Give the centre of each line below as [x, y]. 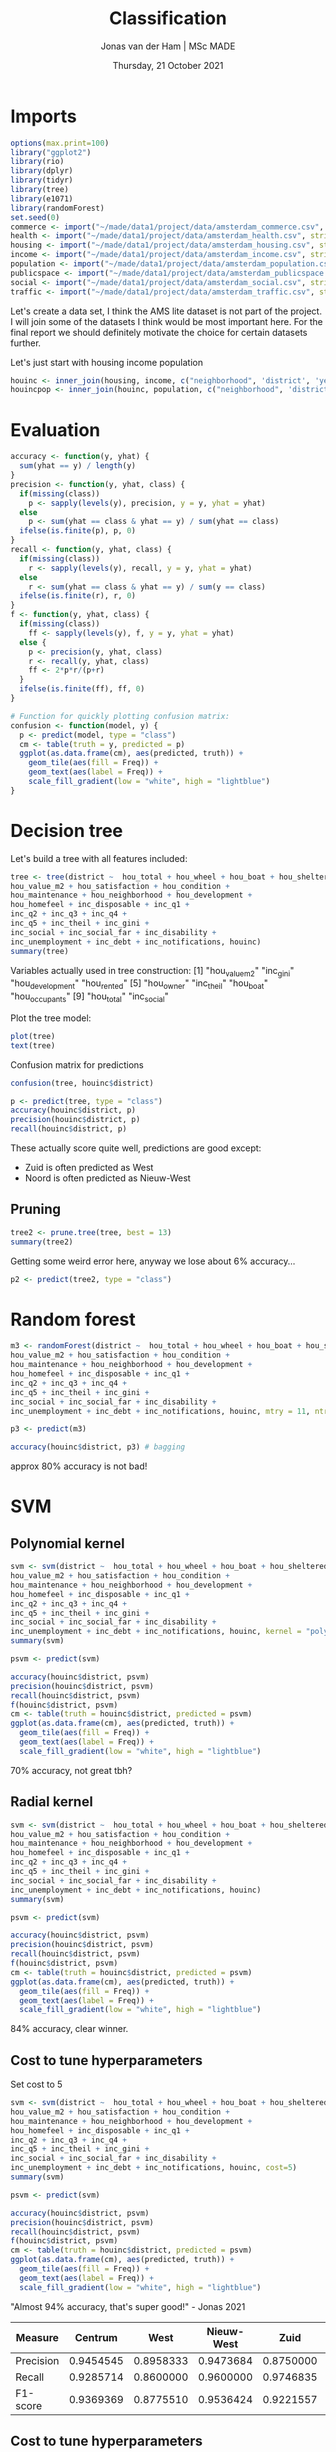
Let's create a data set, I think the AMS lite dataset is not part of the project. [166, 311]
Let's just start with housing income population [106, 362]
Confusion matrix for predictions [77, 1064]
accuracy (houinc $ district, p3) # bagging [98, 1447]
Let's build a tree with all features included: [99, 858]
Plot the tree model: [51, 1018]
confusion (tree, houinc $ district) [82, 1083]
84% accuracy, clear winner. [69, 2029]
